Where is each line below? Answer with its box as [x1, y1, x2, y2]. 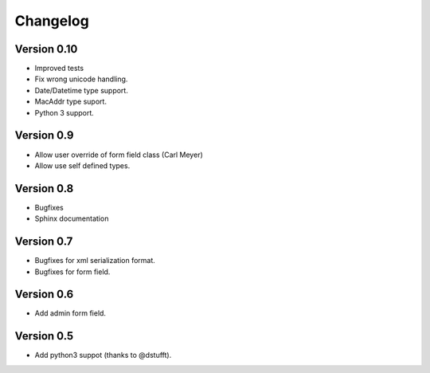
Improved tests [34, 64, 84, 73]
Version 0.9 [14, 128, 74, 143]
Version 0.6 [14, 288, 74, 301]
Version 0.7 [14, 235, 73, 249]
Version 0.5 [14, 329, 74, 343]
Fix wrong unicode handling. [34, 74, 128, 84]
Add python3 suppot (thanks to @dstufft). [34, 351, 172, 360]
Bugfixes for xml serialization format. [34, 256, 155, 265]
